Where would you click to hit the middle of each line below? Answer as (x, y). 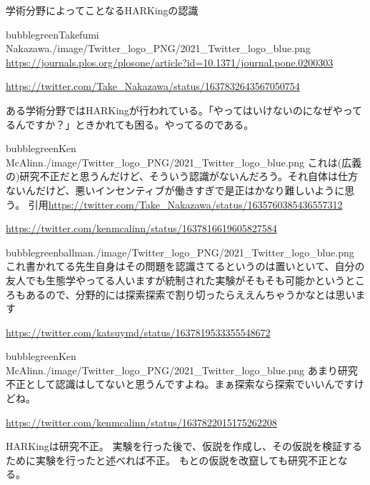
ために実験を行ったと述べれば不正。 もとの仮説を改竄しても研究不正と (172, 460)
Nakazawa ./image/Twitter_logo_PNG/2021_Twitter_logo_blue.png (158, 48)
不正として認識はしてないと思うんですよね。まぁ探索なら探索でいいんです (180, 384)
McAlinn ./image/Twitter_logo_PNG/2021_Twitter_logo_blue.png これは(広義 (184, 162)
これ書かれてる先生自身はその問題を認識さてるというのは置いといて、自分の (185, 266)
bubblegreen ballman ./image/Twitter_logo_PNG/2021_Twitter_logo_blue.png (180, 252)
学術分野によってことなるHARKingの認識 (102, 10)
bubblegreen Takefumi (52, 34)
